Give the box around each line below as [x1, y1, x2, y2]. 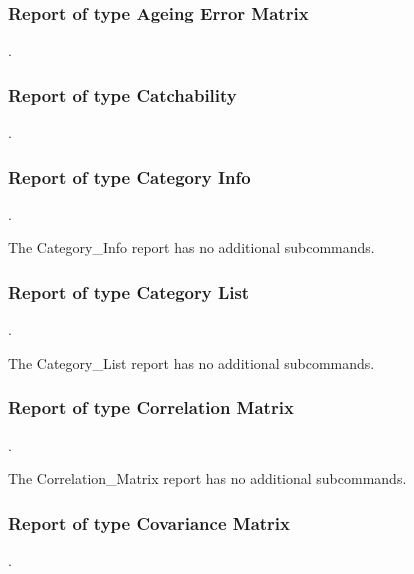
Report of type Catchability [8, 82, 237, 107]
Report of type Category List [8, 279, 250, 304]
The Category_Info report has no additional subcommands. [8, 237, 375, 258]
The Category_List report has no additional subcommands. [8, 352, 375, 373]
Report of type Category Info [8, 164, 251, 189]
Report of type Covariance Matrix [8, 510, 291, 535]
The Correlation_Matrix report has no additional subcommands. [8, 468, 407, 489]
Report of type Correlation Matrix [8, 395, 294, 420]
